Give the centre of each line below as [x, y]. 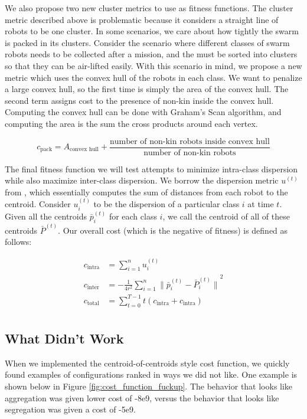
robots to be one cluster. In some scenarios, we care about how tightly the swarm [152, 31]
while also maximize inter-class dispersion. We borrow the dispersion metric [142, 180]
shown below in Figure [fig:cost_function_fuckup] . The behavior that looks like [149, 386]
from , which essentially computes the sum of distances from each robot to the [146, 192]
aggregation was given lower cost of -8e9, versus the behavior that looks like [142, 397]
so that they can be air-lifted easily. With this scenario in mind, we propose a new [153, 65]
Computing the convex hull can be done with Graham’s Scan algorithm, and [143, 112]
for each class [133, 216]
